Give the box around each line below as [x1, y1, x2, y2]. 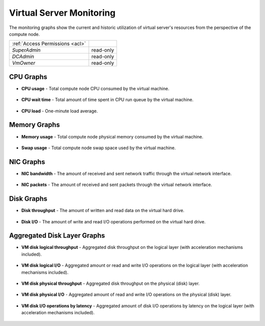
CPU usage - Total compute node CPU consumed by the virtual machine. [21, 85, 169, 91]
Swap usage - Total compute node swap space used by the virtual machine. [21, 145, 176, 151]
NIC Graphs [9, 158, 45, 166]
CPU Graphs [9, 73, 48, 81]
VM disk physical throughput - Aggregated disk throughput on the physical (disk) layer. [21, 280, 200, 286]
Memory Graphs [9, 121, 60, 129]
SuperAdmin [12, 47, 41, 54]
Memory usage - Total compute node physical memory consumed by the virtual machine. [21, 134, 204, 139]
